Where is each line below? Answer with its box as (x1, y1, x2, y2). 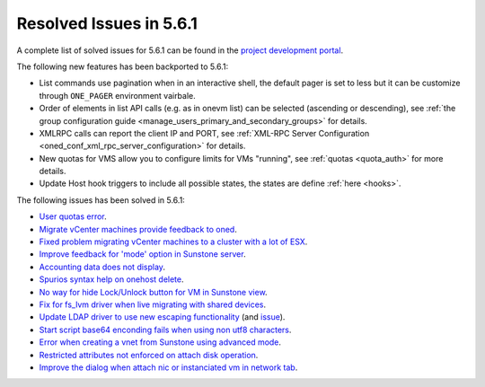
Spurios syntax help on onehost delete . (39, 274, 184, 285)
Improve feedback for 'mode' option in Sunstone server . (39, 249, 246, 259)
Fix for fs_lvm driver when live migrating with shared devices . (39, 299, 267, 310)
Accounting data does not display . (39, 261, 166, 272)
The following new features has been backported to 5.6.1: (16, 61, 229, 72)
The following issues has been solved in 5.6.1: (16, 194, 186, 206)
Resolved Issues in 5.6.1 (16, 13, 198, 33)
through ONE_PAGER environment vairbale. (39, 90, 197, 101)
